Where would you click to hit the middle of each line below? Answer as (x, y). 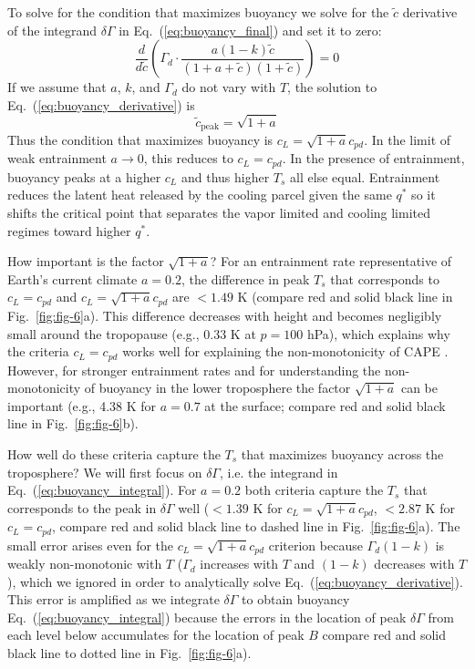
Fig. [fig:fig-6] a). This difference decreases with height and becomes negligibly (225, 315)
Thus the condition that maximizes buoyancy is (140, 139)
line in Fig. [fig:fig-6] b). (73, 423)
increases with (239, 564)
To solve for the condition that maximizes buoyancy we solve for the (198, 12)
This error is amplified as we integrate (114, 599)
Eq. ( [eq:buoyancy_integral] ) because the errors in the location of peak (207, 617)
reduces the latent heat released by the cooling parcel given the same (200, 195)
